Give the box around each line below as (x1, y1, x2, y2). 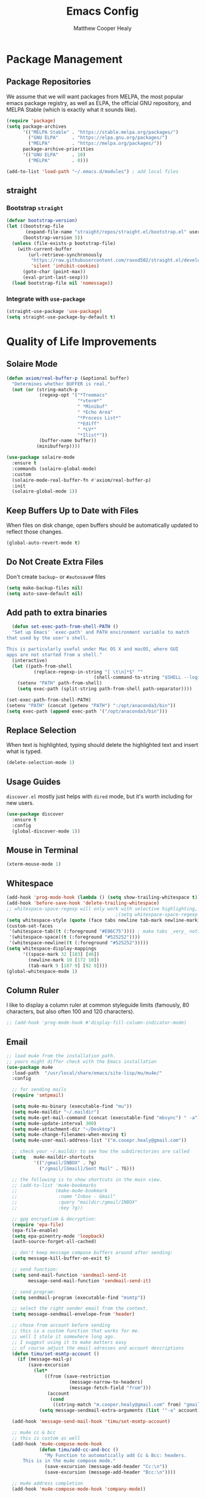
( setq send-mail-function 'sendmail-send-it (12, 1272, 127, 1278)
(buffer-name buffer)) (38, 438, 97, 444)
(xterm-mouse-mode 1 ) (6, 861, 62, 867)
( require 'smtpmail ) (12, 1092, 64, 1098)
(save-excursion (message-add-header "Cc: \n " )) (45, 1464, 168, 1470)
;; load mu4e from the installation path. (6, 1052, 116, 1059)
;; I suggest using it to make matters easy (12, 1339, 127, 1345)
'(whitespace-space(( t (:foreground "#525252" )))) (9, 934, 140, 941)
